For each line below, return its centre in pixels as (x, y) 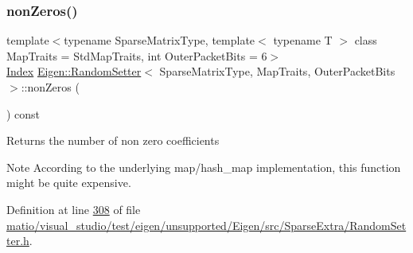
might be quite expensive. (69, 183)
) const (23, 113)
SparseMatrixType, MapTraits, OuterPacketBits (277, 71)
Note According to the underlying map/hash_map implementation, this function (204, 167)
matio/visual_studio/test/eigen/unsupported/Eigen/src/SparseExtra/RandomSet (206, 225)
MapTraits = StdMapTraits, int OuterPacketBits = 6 (137, 55)
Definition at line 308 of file (74, 209)
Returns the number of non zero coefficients (113, 140)
